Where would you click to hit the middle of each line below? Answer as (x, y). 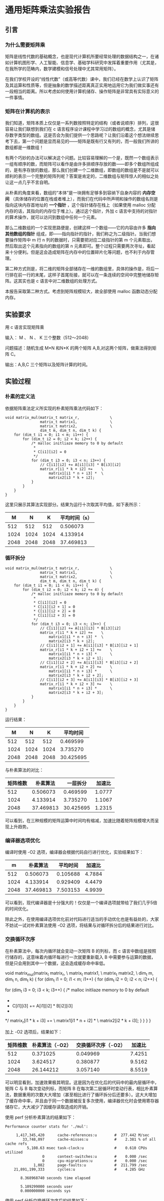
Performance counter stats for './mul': (47, 1127)
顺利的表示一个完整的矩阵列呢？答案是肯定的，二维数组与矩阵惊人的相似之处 (82, 176)
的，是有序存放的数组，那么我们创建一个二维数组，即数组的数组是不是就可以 (82, 170)
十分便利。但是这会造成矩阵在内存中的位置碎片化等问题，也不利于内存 (80, 252)
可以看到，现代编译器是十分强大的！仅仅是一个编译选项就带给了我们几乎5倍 (81, 903)
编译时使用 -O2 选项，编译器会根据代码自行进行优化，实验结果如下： (74, 852)
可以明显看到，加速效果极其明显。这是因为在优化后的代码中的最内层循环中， (82, 1082)
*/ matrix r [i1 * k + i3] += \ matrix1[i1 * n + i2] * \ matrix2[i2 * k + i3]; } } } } (78, 1021)
